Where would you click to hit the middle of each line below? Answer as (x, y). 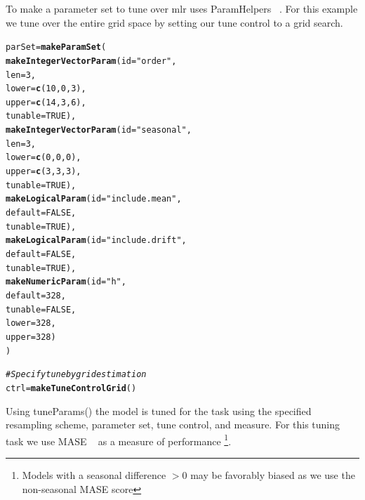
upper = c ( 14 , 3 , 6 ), (46, 102)
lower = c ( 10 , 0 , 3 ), (46, 89)
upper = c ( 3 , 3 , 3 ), (44, 172)
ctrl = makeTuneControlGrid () (71, 388)
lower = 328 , (31, 323)
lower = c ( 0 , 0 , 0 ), (44, 158)
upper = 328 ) (31, 337)
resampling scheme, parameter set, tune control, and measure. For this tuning (173, 425)
